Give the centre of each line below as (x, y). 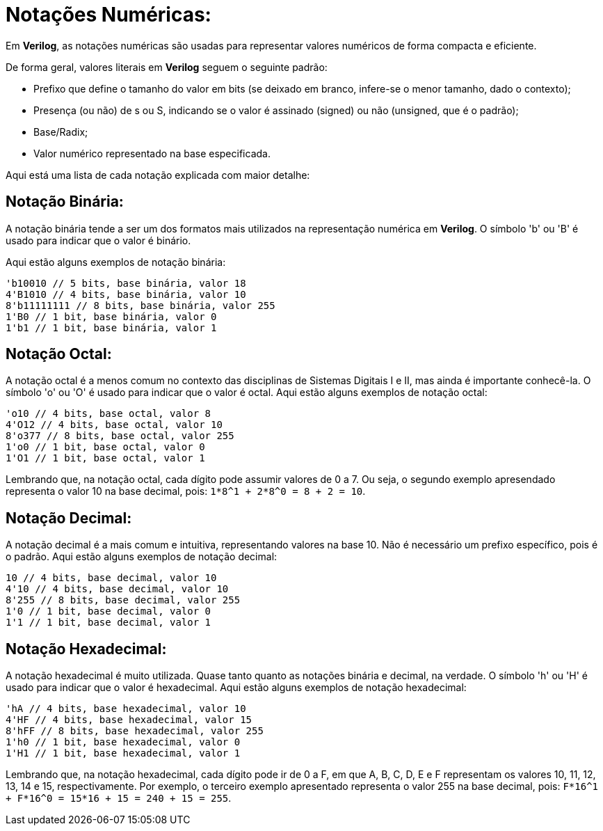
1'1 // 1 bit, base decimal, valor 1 (108, 623)
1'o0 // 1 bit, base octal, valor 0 (105, 447)
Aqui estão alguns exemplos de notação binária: (116, 262)
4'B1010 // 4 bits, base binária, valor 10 (126, 294)
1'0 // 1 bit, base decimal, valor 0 (108, 611)
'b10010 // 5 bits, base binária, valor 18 (126, 283)
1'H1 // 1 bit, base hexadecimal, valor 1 (123, 753)
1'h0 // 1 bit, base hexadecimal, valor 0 (123, 742)
